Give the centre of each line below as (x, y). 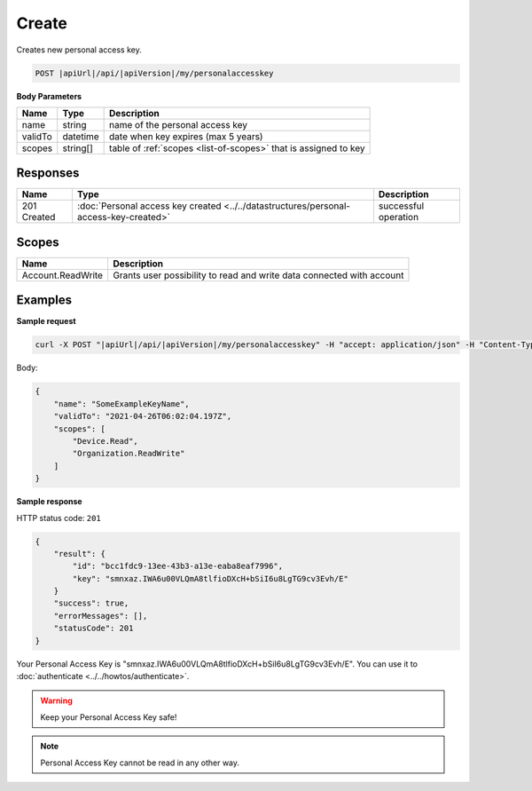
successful (401, 206)
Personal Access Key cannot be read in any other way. (140, 763)
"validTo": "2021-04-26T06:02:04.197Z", (143, 416)
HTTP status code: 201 (59, 518)
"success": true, (91, 603)
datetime (81, 136)
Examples (44, 301)
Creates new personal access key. (79, 50)
